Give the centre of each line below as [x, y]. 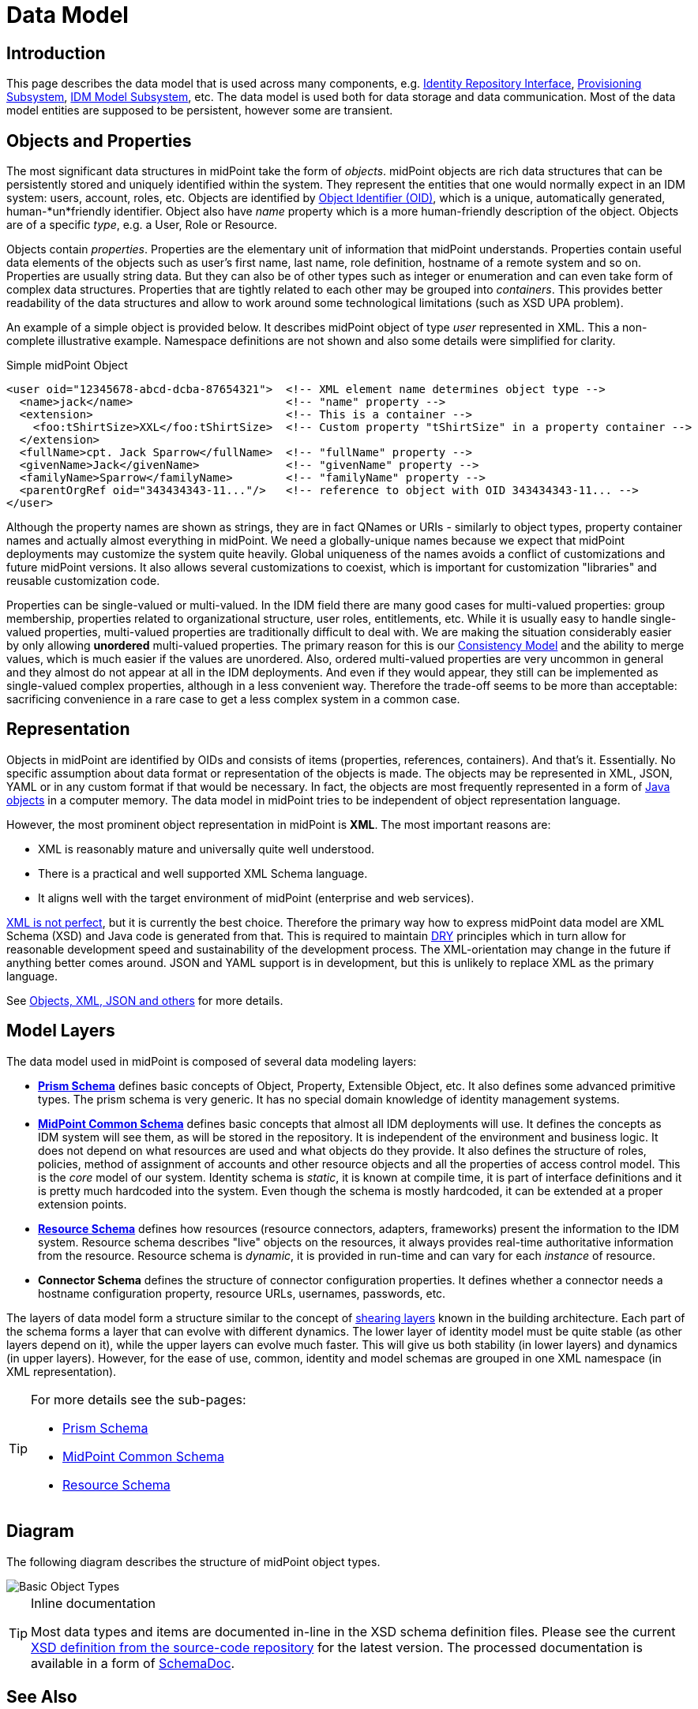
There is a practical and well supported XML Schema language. [203, 873]
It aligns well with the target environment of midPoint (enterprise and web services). [256, 898]
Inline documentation [94, 1603]
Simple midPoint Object [67, 365]
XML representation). [62, 1371]
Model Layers [61, 1031]
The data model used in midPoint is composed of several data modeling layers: [212, 1061]
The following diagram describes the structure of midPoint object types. [193, 1561]
